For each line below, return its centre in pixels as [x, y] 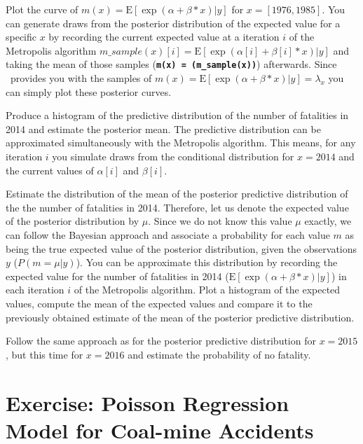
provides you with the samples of [81, 78]
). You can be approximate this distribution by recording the [207, 262]
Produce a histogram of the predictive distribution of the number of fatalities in [177, 115]
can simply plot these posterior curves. [89, 91]
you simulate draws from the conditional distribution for [173, 156]
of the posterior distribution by [73, 221]
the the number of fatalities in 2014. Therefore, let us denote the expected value [177, 207]
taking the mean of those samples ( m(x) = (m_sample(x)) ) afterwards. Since [171, 64]
